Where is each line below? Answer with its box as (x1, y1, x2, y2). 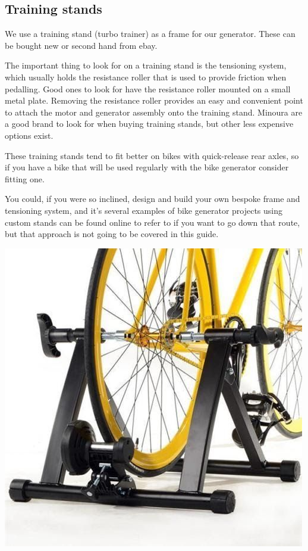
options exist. (5, 129, 54, 141)
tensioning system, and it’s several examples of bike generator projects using (5, 204, 283, 216)
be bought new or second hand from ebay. (5, 39, 158, 51)
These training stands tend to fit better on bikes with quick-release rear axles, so (5, 149, 299, 161)
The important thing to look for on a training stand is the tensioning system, (5, 59, 287, 71)
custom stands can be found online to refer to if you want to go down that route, (5, 216, 300, 228)
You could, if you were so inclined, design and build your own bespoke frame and (5, 192, 300, 205)
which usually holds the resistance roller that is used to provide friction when (5, 70, 287, 83)
